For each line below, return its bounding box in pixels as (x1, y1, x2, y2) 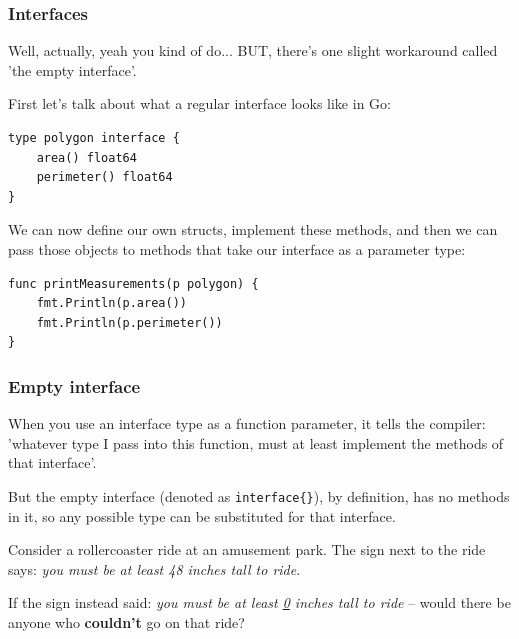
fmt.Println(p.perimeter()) (36, 315, 223, 330)
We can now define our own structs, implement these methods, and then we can (8, 219, 498, 240)
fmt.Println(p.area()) (36, 296, 187, 311)
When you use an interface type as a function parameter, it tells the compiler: (8, 413, 486, 434)
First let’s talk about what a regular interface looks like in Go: (8, 93, 391, 114)
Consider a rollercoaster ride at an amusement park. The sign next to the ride (8, 539, 486, 560)
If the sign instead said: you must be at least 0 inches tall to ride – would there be (8, 592, 511, 613)
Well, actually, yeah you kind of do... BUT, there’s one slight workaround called (8, 40, 498, 61)
